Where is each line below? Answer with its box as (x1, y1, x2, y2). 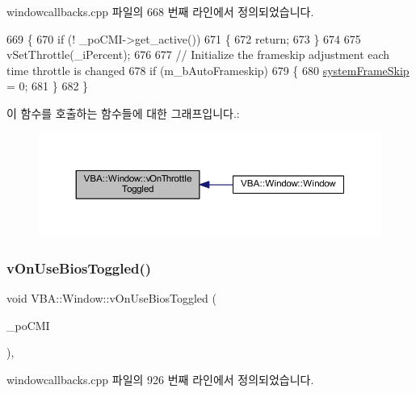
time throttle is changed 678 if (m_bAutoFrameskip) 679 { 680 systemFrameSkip (6, 61, 410, 78)
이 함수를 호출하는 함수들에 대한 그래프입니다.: (6, 104, 240, 121)
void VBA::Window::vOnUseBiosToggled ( (6, 290, 216, 307)
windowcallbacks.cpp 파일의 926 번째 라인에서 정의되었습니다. (6, 371, 314, 388)
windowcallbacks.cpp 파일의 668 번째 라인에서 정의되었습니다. (6, 3, 314, 19)
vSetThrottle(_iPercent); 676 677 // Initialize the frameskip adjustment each (6, 46, 390, 63)
